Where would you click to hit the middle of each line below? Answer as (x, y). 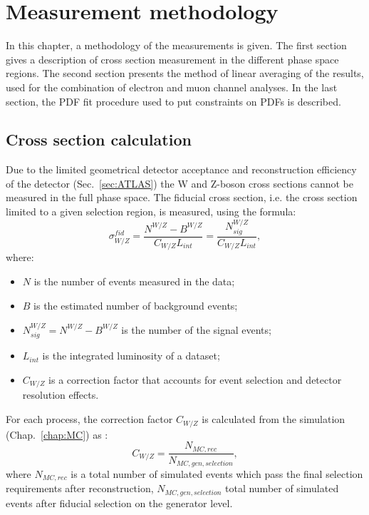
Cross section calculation (99, 139)
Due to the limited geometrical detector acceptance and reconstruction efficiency (181, 169)
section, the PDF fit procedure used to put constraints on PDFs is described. (173, 101)
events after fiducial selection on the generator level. (119, 503)
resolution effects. (61, 395)
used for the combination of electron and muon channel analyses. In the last (172, 87)
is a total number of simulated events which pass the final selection (217, 474)
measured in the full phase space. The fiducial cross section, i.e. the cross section (182, 197)
